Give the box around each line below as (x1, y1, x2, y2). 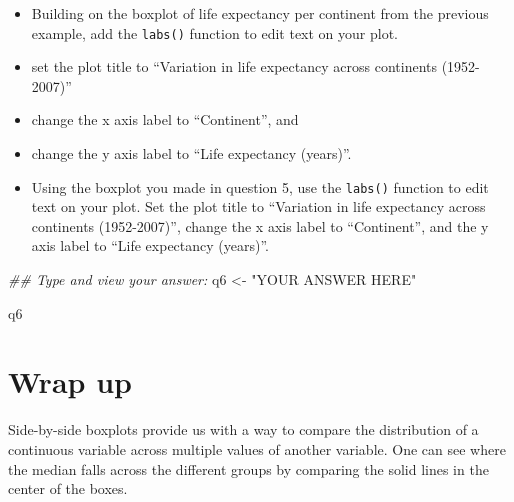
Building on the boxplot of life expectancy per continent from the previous (31, 3, 489, 23)
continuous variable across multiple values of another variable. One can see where (8, 438, 506, 459)
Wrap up (8, 361, 132, 402)
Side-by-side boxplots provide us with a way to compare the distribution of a (8, 419, 479, 440)
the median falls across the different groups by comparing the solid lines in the (8, 458, 489, 479)
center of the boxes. (8, 478, 128, 499)
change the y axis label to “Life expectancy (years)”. (31, 143, 352, 164)
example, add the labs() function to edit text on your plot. (31, 22, 398, 43)
